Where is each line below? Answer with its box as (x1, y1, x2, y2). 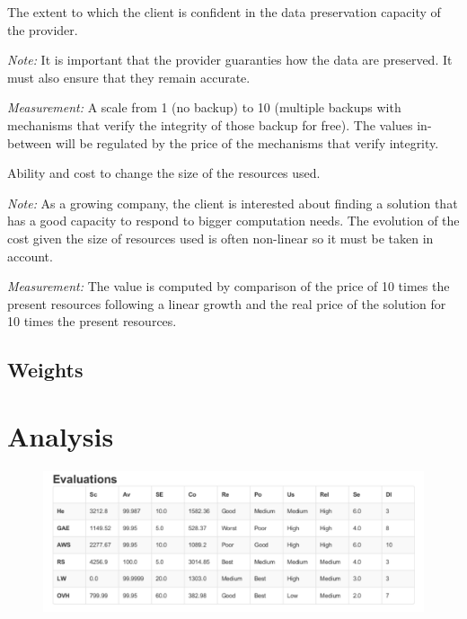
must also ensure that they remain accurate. (7, 67, 251, 86)
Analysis (7, 417, 114, 454)
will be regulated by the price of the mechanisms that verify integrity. (56, 133, 439, 152)
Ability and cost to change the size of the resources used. (7, 164, 321, 182)
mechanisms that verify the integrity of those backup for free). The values (7, 115, 413, 134)
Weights (7, 356, 84, 384)
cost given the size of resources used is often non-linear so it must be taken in (7, 228, 434, 247)
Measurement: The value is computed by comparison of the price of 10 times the (7, 277, 450, 296)
